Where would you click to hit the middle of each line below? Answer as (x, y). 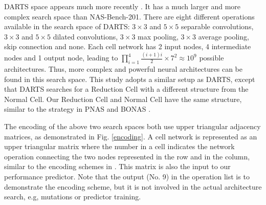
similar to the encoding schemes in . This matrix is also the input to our (117, 166)
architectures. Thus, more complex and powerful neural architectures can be (123, 69)
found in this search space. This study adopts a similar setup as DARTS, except (130, 79)
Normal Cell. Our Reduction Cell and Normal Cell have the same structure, (123, 99)
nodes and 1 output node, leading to (61, 58)
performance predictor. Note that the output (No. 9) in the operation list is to (127, 177)
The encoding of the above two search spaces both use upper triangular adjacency (132, 126)
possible (212, 58)
